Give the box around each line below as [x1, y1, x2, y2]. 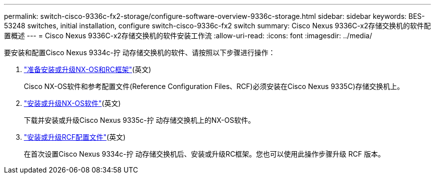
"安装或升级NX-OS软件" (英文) [24, 99, 121, 107]
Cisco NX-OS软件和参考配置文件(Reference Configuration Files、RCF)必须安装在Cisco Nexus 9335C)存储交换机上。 [24, 82, 404, 90]
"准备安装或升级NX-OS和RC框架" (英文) [24, 65, 151, 74]
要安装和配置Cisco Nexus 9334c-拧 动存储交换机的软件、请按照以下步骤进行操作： [4, 48, 276, 57]
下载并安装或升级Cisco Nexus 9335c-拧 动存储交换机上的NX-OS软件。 [24, 116, 255, 124]
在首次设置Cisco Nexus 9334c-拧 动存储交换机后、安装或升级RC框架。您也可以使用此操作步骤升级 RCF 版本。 [24, 150, 385, 158]
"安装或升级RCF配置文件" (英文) [24, 133, 126, 141]
